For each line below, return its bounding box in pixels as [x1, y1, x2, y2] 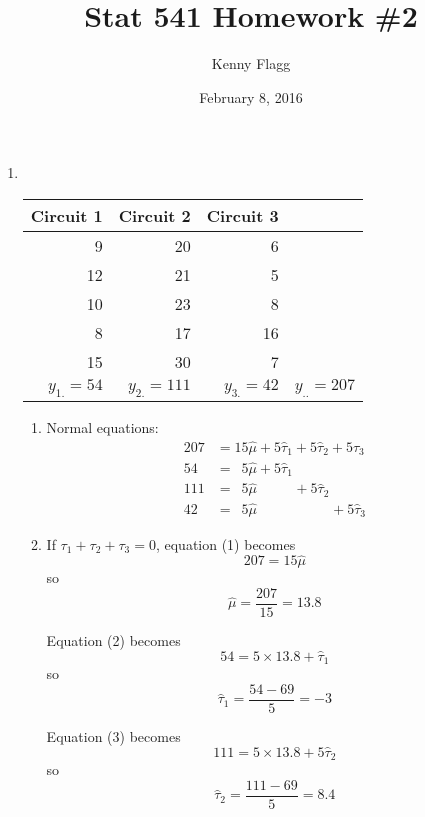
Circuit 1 [30, 203, 103, 227]
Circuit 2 [118, 203, 191, 227]
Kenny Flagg [211, 53, 291, 74]
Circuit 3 [206, 203, 279, 227]
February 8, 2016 [199, 86, 303, 107]
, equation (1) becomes [155, 533, 296, 554]
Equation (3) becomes [46, 725, 181, 746]
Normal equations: [46, 417, 159, 438]
